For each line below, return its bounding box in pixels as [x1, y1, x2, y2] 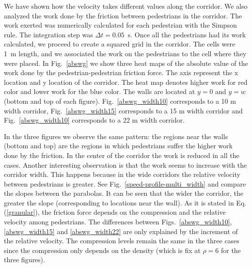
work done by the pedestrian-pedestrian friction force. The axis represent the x [4, 67, 238, 78]
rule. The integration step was [4, 29, 93, 39]
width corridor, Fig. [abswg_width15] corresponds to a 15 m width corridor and [4, 105, 243, 115]
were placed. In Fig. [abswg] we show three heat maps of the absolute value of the [4, 58, 248, 68]
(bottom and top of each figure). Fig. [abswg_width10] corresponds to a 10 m [4, 95, 236, 106]
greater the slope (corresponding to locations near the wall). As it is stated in [4, 197, 234, 207]
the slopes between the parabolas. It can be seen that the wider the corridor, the [4, 188, 243, 198]
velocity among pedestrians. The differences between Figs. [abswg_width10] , [4, 217, 232, 227]
